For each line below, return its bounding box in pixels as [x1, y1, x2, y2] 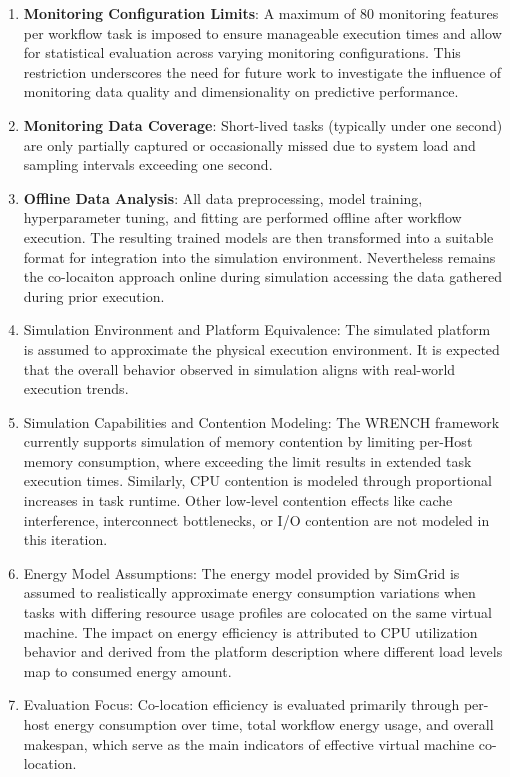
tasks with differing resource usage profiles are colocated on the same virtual [23, 602, 492, 623]
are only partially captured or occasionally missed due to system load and [23, 134, 476, 155]
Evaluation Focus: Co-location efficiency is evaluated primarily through [23, 694, 460, 715]
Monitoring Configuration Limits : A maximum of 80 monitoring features [23, 3, 499, 23]
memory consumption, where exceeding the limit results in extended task [23, 450, 472, 471]
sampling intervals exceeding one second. [23, 154, 273, 175]
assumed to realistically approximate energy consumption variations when [23, 582, 476, 603]
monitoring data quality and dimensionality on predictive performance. [23, 81, 459, 102]
